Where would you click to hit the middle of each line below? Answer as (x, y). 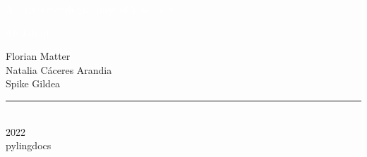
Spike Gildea (33, 83)
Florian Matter (38, 56)
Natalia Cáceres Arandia (59, 69)
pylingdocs (29, 145)
